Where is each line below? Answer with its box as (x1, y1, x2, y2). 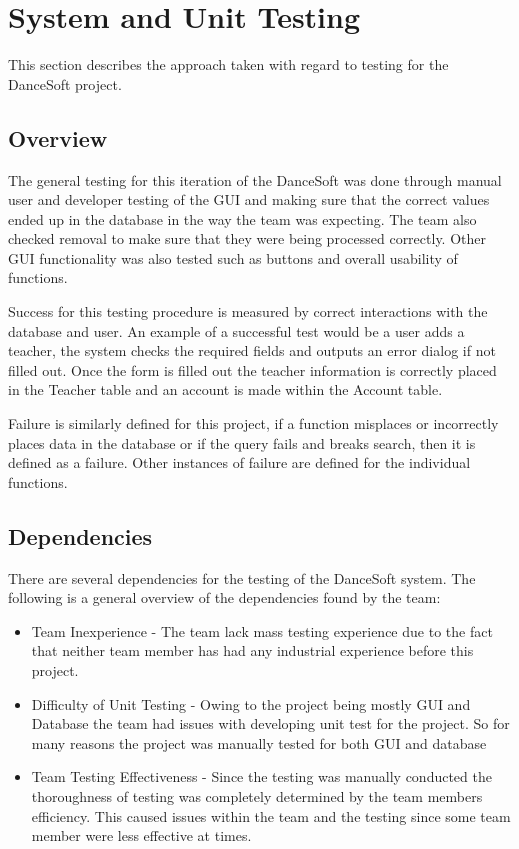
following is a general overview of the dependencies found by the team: (8, 587, 441, 608)
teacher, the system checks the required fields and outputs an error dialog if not (8, 340, 496, 361)
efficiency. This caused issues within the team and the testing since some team (31, 805, 511, 826)
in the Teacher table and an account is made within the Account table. (8, 379, 443, 400)
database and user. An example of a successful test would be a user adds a (8, 320, 465, 341)
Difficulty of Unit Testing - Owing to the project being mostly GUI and (31, 693, 471, 714)
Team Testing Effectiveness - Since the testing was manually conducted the (31, 766, 492, 787)
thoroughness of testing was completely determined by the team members (31, 785, 483, 806)
